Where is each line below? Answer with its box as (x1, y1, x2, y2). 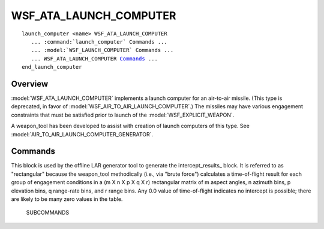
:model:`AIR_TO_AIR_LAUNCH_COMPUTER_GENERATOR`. (11, 130, 153, 138)
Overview (11, 78, 49, 89)
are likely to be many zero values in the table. (11, 196, 123, 203)
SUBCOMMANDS (26, 209, 70, 216)
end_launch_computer (22, 63, 82, 71)
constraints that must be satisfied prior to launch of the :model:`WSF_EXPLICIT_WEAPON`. (11, 111, 235, 118)
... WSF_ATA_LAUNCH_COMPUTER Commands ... (31, 55, 158, 62)
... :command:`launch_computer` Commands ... (31, 38, 167, 45)
